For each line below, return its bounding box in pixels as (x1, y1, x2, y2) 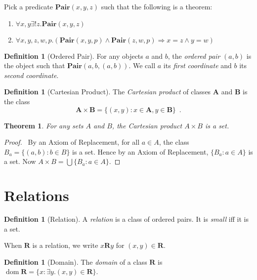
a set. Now (4, 156, 36, 166)
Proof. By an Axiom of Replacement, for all (4, 137, 140, 147)
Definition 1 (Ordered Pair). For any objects (4, 50, 143, 61)
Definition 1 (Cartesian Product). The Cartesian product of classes (4, 86, 211, 97)
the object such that (4, 60, 65, 71)
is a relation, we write (32, 240, 98, 250)
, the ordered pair (168, 50, 220, 61)
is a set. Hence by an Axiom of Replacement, (72, 146, 209, 157)
